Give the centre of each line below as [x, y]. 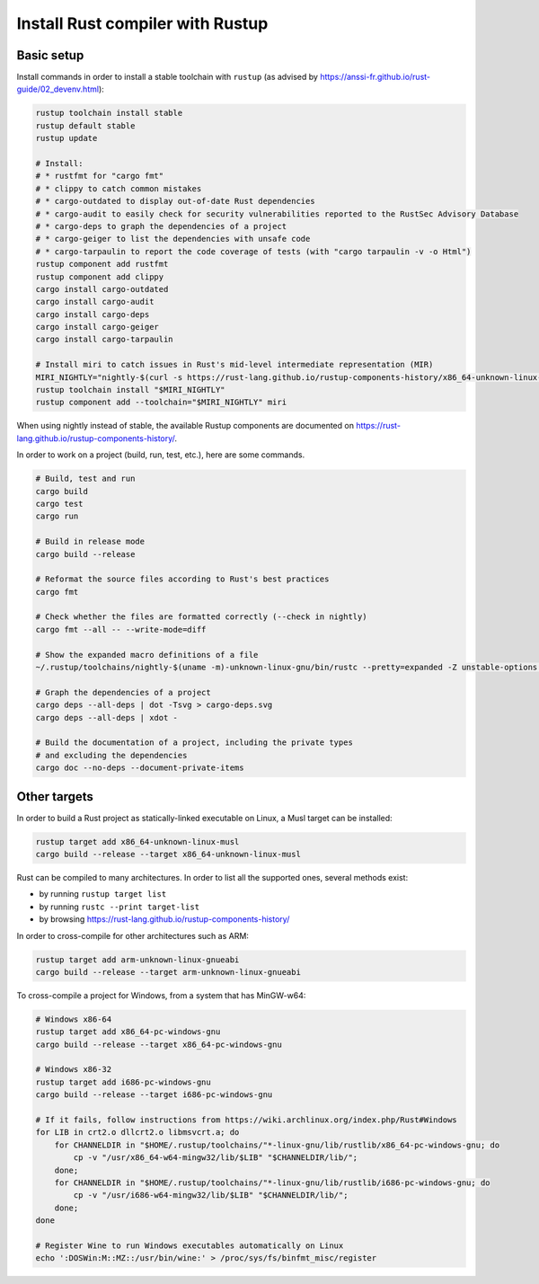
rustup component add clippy [100, 277]
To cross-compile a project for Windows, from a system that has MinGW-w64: [161, 995]
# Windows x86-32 [74, 1070]
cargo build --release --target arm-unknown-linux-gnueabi [168, 972]
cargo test [59, 504]
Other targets [55, 797]
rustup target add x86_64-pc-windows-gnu [128, 1032]
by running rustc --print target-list [119, 907]
